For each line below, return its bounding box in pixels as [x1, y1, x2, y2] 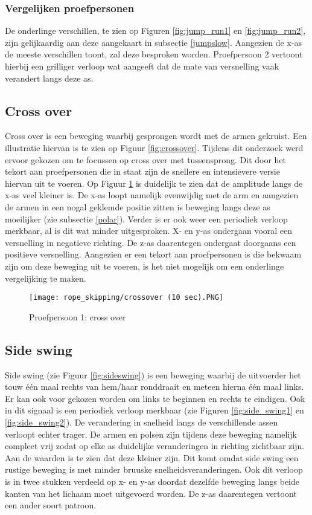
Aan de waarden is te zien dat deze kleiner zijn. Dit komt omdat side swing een [5, 451, 299, 464]
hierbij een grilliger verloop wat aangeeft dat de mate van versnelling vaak [5, 60, 279, 72]
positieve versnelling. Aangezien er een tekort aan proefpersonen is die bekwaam [5, 248, 302, 261]
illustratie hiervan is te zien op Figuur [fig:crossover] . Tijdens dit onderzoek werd [5, 141, 304, 154]
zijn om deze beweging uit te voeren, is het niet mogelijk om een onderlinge [5, 259, 284, 272]
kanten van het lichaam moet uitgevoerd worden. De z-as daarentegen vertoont [5, 487, 297, 499]
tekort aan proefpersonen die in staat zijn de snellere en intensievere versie [5, 165, 280, 178]
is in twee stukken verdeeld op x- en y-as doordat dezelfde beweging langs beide [5, 475, 300, 487]
